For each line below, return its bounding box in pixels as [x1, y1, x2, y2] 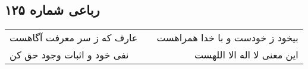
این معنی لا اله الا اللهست [194, 48, 298, 62]
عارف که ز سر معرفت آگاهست [10, 31, 138, 45]
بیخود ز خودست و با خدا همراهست [156, 31, 298, 45]
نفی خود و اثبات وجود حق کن [10, 48, 129, 62]
